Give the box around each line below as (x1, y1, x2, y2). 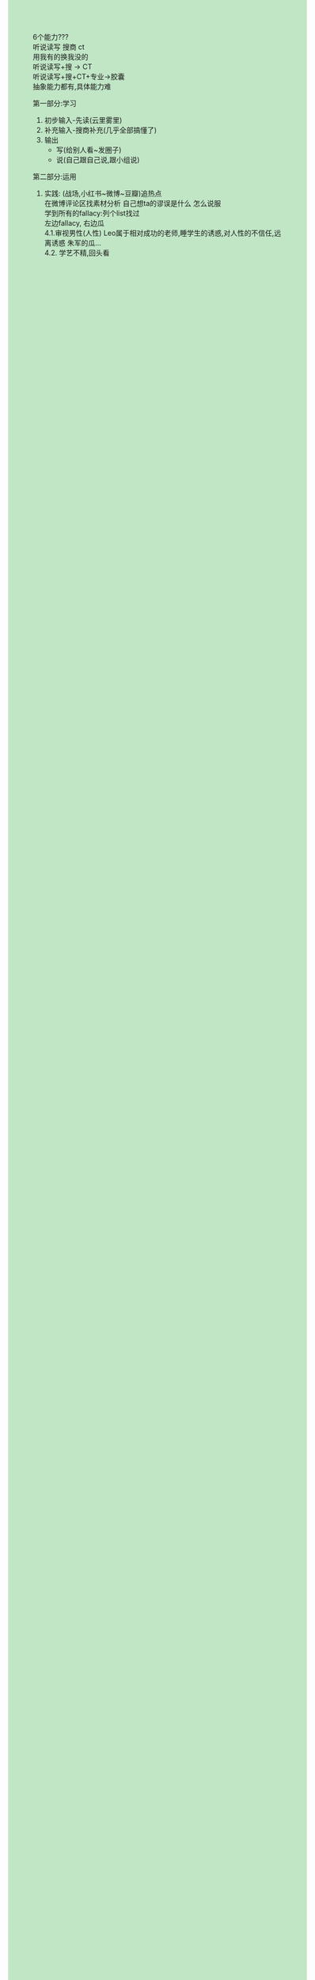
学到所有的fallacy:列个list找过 (44, 208, 140, 218)
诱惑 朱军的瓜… (51, 238, 101, 247)
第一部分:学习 (32, 99, 78, 108)
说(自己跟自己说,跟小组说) (55, 155, 140, 164)
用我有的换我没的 (32, 52, 89, 61)
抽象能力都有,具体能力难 (32, 82, 112, 91)
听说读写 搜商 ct (32, 42, 85, 51)
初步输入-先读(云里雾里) (44, 116, 123, 124)
